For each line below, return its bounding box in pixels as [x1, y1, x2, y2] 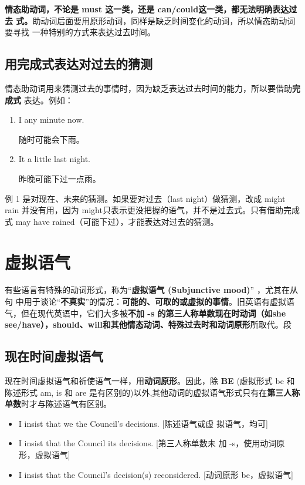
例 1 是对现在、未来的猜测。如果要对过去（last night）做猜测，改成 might [5, 192, 286, 204]
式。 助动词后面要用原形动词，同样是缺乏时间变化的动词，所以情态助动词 [16, 14, 296, 26]
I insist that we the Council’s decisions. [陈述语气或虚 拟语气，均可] [18, 417, 268, 429]
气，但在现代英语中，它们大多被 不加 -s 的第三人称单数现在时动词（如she [5, 307, 286, 319]
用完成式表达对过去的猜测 [5, 55, 152, 73]
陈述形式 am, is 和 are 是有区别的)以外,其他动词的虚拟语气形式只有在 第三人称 [5, 386, 300, 398]
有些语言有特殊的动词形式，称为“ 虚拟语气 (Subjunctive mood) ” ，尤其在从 [5, 284, 298, 296]
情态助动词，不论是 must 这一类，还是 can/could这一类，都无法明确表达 [5, 3, 289, 15]
